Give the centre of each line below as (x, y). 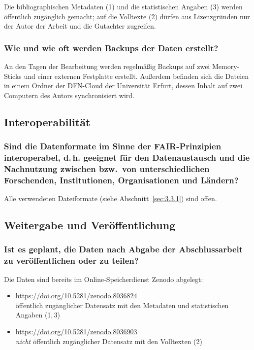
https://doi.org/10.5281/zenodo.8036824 (76, 296)
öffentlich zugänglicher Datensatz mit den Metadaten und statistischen (122, 305)
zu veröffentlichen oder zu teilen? (71, 261)
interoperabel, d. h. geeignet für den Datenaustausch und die (127, 157)
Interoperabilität (47, 122)
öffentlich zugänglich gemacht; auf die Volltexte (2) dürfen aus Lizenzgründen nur (127, 16)
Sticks (13, 76)
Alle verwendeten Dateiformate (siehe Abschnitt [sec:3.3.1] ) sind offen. (111, 198)
